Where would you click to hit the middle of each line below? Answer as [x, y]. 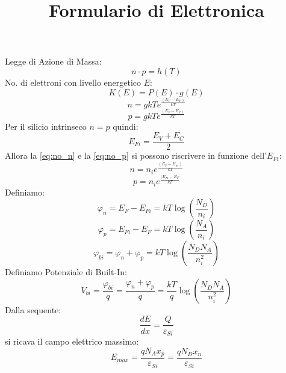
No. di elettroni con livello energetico [73, 82]
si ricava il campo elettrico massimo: [72, 341]
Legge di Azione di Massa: [53, 61]
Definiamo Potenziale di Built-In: [66, 272]
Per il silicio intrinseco [46, 126]
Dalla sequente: [33, 309]
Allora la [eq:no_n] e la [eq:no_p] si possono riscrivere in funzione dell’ [136, 155]
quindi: [126, 126]
